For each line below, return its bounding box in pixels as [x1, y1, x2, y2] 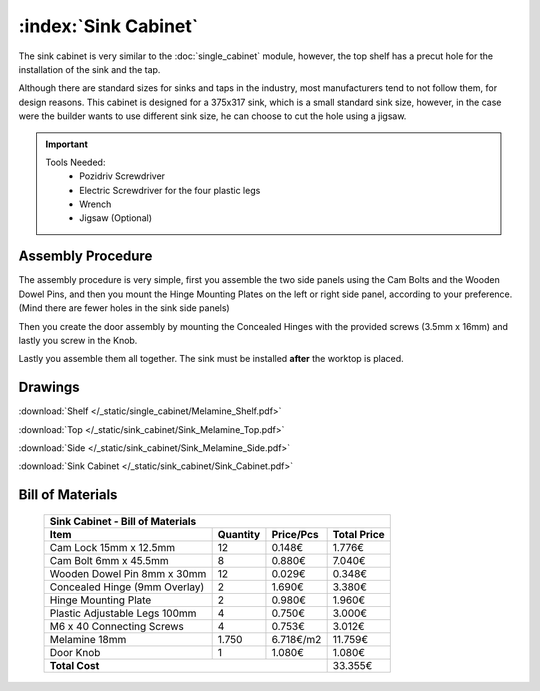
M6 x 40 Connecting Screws [49, 619, 185, 633]
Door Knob [49, 645, 101, 659]
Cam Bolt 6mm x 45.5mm [49, 553, 169, 567]
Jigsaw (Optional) [79, 212, 152, 224]
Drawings [18, 379, 80, 396]
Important [45, 138, 89, 150]
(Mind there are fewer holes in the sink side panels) [18, 302, 230, 314]
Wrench [79, 198, 112, 210]
